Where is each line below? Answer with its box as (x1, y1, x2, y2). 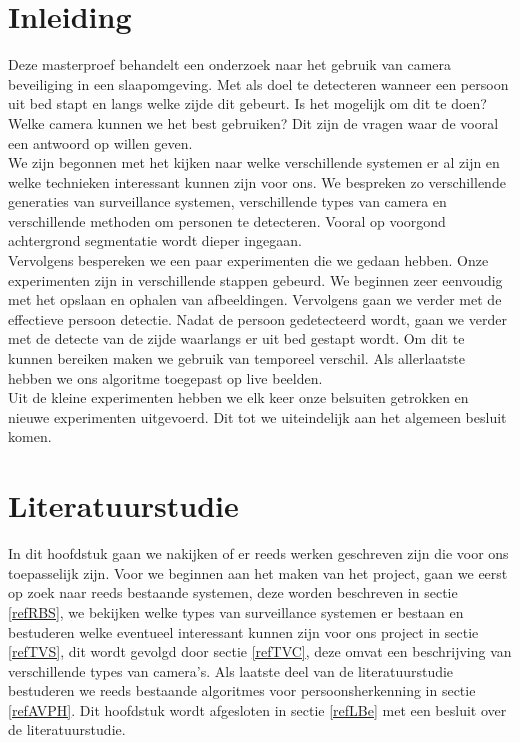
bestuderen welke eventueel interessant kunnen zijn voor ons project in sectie (8, 621, 479, 642)
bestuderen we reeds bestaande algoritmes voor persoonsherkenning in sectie (8, 680, 476, 701)
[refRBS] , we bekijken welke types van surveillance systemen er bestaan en (8, 601, 464, 622)
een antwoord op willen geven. (8, 132, 193, 153)
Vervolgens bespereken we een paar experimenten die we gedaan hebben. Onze (8, 250, 489, 271)
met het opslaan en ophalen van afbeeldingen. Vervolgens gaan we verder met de (8, 289, 502, 310)
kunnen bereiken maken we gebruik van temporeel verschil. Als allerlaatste (8, 348, 465, 369)
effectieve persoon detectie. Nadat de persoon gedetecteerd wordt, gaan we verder (8, 308, 507, 329)
